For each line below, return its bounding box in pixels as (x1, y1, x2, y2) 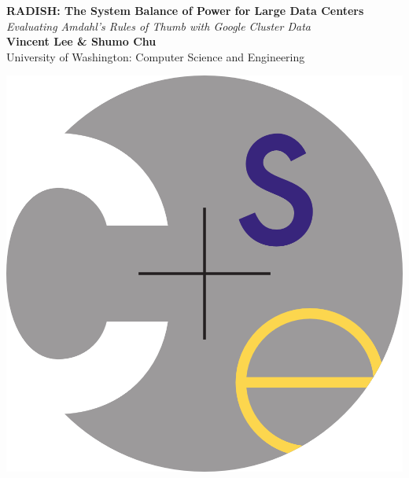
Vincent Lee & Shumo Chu (6, 33, 157, 50)
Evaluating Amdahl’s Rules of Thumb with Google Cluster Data (6, 17, 311, 34)
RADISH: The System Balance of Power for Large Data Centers (6, 2, 364, 18)
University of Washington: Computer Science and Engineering (6, 48, 305, 64)
